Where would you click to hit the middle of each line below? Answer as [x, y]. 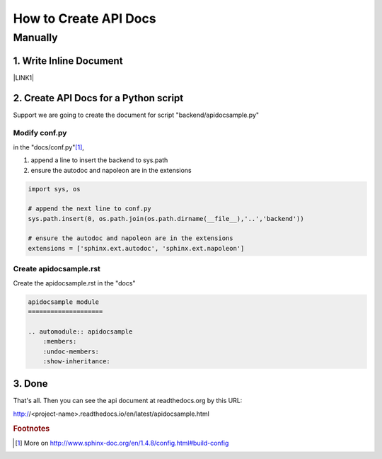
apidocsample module [63, 302]
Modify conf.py [40, 133]
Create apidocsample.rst [57, 269]
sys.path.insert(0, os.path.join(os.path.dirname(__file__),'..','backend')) [166, 219]
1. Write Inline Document [68, 61]
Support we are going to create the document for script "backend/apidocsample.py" [136, 115]
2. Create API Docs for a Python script [98, 98]
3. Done [31, 384]
